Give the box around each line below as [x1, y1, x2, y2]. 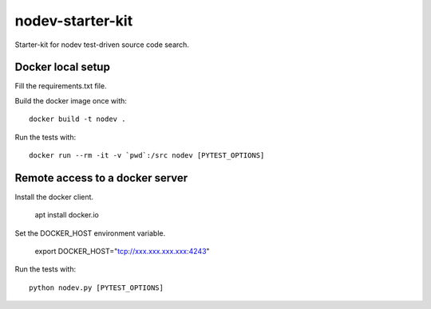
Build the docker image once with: [14, 96, 128, 105]
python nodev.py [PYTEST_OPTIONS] [29, 283, 164, 292]
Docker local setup [14, 61, 111, 74]
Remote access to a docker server [14, 171, 188, 185]
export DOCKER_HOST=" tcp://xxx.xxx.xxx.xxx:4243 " [34, 247, 211, 256]
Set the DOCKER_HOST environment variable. [14, 228, 166, 238]
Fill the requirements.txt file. [14, 81, 107, 91]
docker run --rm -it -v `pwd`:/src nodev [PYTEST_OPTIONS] [29, 151, 265, 160]
